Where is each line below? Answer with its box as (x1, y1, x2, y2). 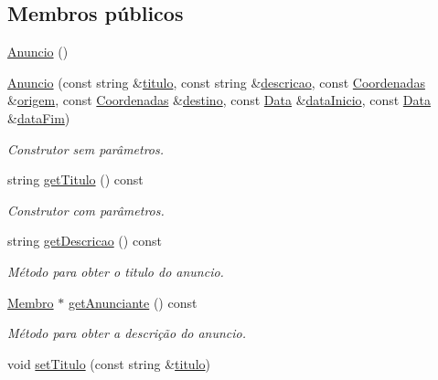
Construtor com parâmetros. (7, 200, 165, 219)
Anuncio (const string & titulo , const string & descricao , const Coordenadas (7, 72, 425, 91)
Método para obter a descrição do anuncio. (7, 323, 247, 343)
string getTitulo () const (7, 170, 144, 189)
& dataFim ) (7, 108, 70, 127)
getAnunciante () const (68, 292, 198, 311)
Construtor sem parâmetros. (7, 139, 165, 158)
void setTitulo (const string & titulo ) (7, 354, 210, 373)
